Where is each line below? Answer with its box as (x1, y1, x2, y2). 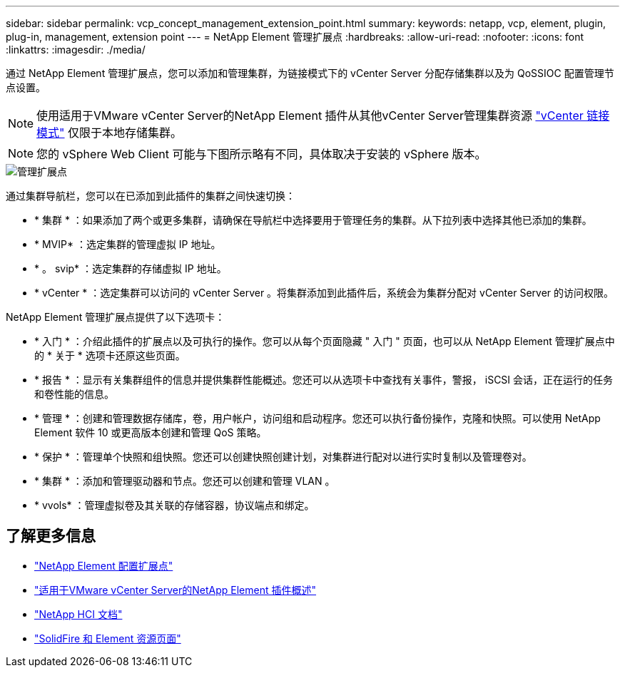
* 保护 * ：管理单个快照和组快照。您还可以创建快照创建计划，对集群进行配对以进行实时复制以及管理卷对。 (34, 451, 532, 463)
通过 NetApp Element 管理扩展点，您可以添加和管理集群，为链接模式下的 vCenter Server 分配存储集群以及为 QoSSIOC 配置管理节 (6, 67, 614, 79)
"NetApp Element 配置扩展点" (34, 559, 173, 572)
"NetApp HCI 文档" (34, 607, 123, 620)
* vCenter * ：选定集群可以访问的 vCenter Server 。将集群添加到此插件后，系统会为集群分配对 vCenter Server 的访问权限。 (34, 287, 614, 299)
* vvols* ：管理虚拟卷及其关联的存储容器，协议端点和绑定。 (34, 499, 315, 511)
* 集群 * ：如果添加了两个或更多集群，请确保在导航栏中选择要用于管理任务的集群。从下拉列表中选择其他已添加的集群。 (34, 214, 592, 226)
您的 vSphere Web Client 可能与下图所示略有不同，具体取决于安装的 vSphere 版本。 (36, 147, 487, 161)
